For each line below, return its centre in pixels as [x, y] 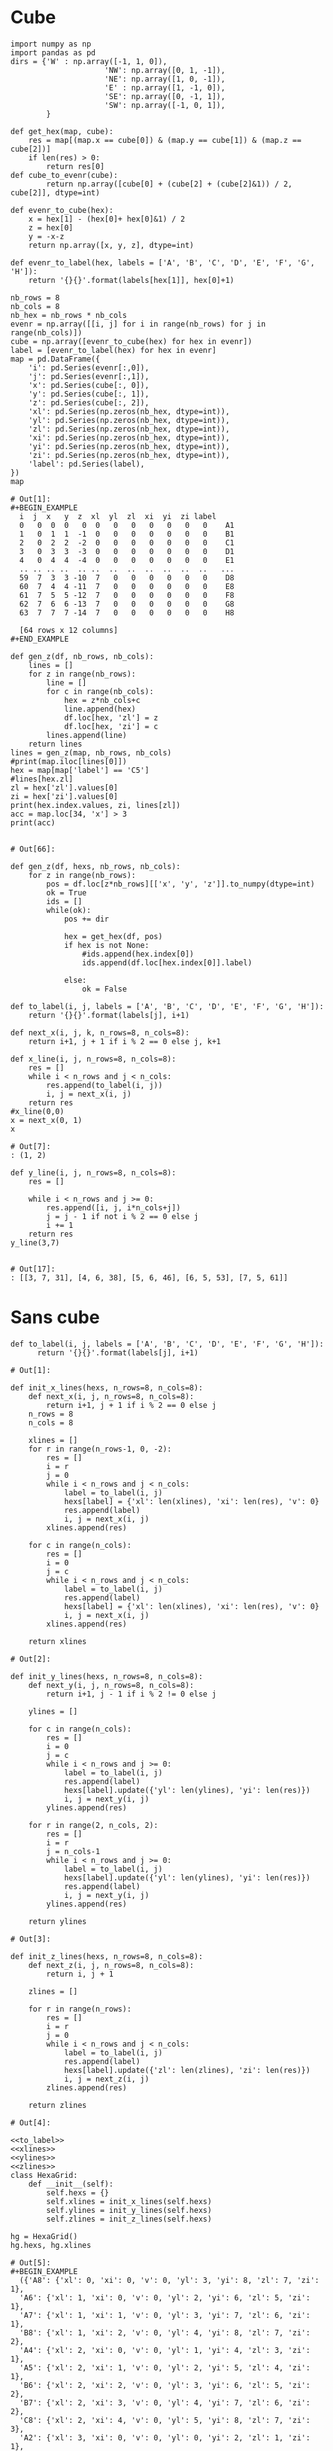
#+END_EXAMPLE [40, 639]
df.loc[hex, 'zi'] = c [111, 726]
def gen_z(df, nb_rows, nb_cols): [82, 656]
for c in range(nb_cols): [100, 691]
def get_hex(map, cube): [62, 131]
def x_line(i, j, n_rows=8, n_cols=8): [93, 1059]
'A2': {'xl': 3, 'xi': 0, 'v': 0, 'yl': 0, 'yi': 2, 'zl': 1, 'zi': [165, 2437]
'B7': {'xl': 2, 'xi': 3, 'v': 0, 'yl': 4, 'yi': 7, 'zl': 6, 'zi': [165, 2402]
